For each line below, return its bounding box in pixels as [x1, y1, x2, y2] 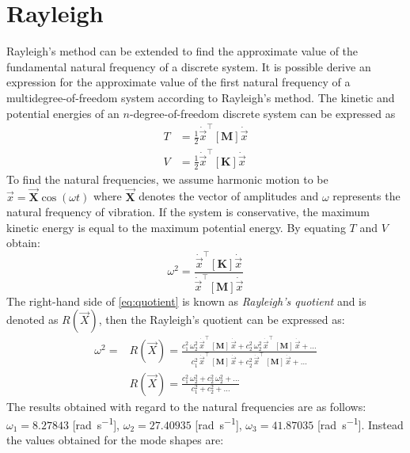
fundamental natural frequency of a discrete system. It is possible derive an [6, 58, 371, 74]
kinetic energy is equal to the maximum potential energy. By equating [6, 219, 346, 235]
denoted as [6, 311, 59, 328]
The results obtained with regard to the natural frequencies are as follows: [6, 398, 366, 414]
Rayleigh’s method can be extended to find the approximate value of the [6, 43, 359, 59]
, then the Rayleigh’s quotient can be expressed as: [98, 311, 345, 328]
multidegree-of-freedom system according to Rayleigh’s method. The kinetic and [6, 89, 395, 105]
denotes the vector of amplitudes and [139, 188, 319, 204]
